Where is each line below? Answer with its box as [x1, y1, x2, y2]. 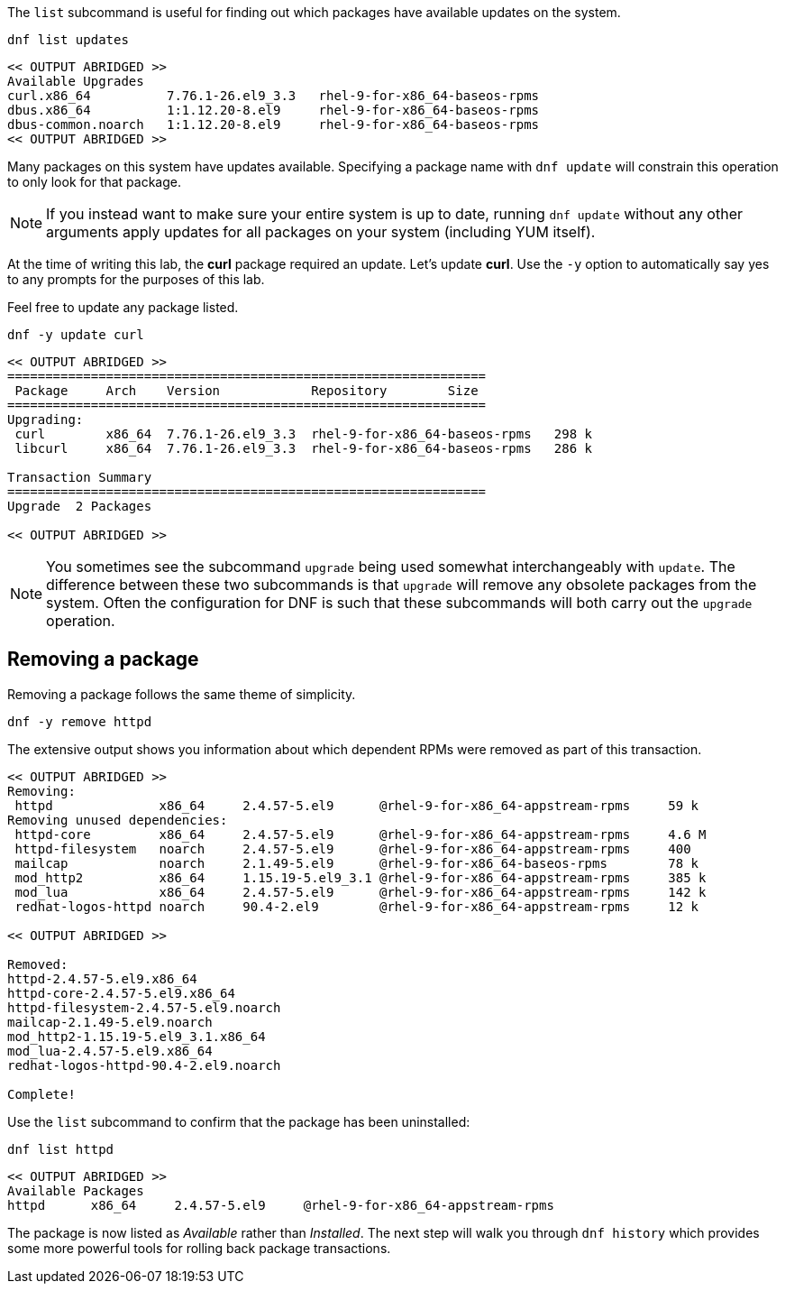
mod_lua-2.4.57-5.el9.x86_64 [7, 1043, 213, 1058]
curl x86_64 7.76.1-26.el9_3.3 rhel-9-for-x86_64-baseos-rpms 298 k [14, 427, 593, 441]
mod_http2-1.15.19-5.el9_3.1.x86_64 [7, 1028, 266, 1044]
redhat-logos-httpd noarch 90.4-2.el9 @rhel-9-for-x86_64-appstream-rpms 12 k [14, 899, 699, 914]
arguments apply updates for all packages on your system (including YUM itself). [46, 223, 596, 241]
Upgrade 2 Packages [7, 499, 152, 513]
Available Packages [7, 1183, 144, 1198]
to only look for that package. [7, 174, 182, 189]
